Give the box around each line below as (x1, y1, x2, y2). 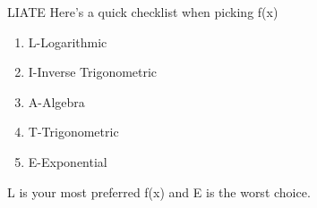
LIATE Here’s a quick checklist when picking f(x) (7, 3, 278, 21)
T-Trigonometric (28, 122, 119, 141)
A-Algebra (28, 92, 85, 111)
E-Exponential (28, 152, 107, 171)
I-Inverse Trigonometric (28, 62, 158, 81)
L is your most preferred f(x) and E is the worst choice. (7, 182, 311, 201)
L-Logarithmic (28, 32, 107, 51)
